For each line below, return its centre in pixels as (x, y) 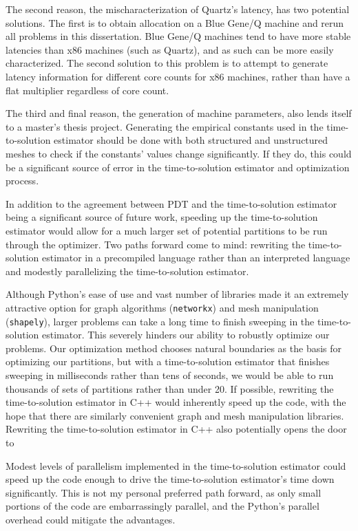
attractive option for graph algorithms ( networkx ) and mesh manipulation (162, 307)
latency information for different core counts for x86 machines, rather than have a (178, 76)
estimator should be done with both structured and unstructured (191, 140)
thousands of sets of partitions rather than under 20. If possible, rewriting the (170, 388)
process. (22, 181)
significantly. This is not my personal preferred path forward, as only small (164, 492)
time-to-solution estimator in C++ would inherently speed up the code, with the (176, 402)
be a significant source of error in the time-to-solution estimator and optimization (178, 167)
